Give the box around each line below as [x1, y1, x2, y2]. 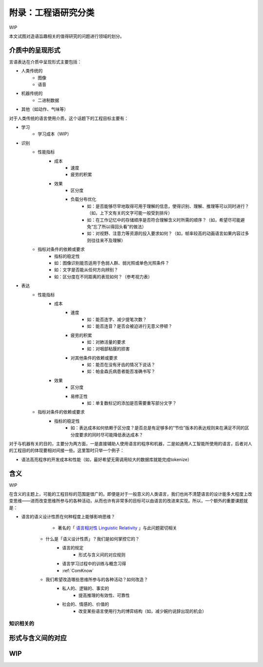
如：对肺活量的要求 [87, 339, 126, 345]
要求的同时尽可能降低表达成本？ [78, 432, 143, 438]
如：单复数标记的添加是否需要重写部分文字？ [87, 400, 177, 406]
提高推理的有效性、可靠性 [78, 592, 130, 598]
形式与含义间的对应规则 [78, 552, 126, 558]
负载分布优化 [71, 196, 96, 202]
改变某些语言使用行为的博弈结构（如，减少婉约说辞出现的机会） [78, 608, 207, 614]
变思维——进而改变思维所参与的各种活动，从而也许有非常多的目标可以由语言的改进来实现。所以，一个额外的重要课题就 [9, 498, 248, 504]
